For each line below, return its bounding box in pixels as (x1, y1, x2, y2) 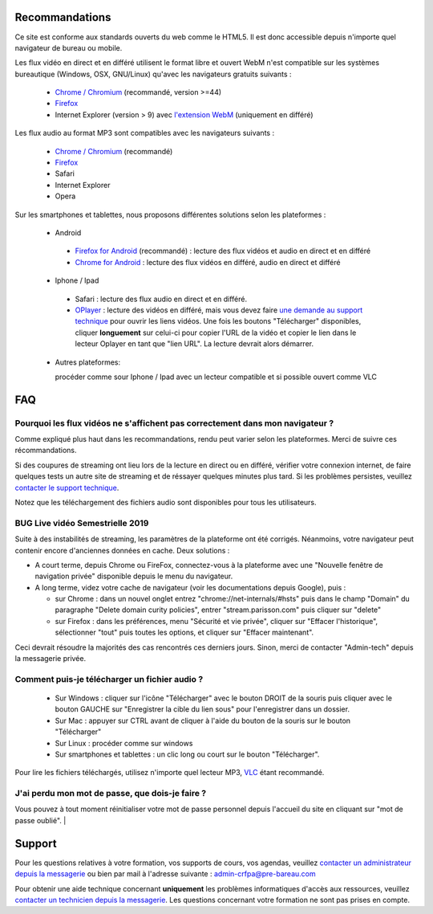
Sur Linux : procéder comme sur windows (55, 738, 193, 748)
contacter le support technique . (14, 483, 119, 492)
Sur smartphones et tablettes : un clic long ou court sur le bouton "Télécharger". (55, 749, 320, 759)
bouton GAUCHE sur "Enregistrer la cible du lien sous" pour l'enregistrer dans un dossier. (55, 704, 350, 714)
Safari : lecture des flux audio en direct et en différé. (75, 294, 248, 304)
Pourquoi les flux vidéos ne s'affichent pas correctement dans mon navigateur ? (14, 418, 334, 429)
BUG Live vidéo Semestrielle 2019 (14, 517, 149, 528)
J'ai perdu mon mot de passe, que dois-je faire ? (14, 788, 207, 799)
